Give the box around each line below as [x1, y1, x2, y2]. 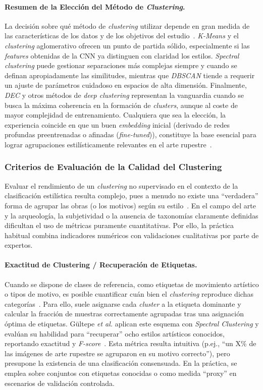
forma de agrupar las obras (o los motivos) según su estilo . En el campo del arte [5, 200, 256, 210]
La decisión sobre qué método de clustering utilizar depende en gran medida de [5, 20, 250, 31]
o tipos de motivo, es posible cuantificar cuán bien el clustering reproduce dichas [5, 289, 253, 299]
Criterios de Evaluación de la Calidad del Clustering [5, 160, 222, 173]
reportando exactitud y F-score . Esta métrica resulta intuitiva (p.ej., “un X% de [5, 338, 256, 349]
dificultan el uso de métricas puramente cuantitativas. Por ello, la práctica [5, 220, 234, 231]
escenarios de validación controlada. [5, 377, 115, 388]
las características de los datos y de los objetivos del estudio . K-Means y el [5, 30, 239, 41]
